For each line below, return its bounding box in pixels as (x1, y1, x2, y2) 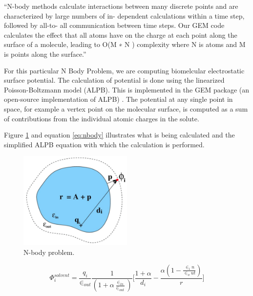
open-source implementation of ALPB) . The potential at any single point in (4, 94, 233, 104)
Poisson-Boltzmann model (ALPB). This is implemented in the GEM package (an (4, 84, 250, 94)
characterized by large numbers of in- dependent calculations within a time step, (4, 10, 245, 21)
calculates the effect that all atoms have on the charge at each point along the (4, 29, 237, 40)
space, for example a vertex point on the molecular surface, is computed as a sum (4, 103, 248, 114)
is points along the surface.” (4, 48, 86, 59)
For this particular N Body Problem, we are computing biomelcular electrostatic (4, 65, 245, 75)
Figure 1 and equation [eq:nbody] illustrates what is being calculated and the (4, 130, 235, 140)
